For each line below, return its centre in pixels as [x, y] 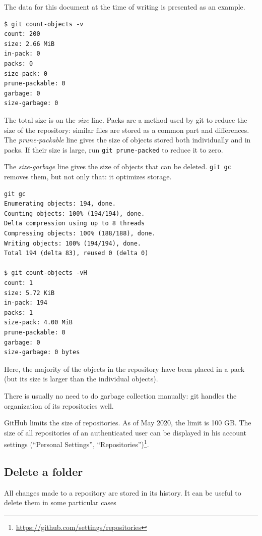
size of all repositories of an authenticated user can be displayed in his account [125, 432]
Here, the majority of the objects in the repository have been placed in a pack [124, 369]
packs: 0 [19, 63]
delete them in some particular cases [60, 502]
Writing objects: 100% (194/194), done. [73, 243]
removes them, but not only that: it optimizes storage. [88, 177]
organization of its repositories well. [59, 405]
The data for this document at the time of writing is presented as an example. [125, 7]
